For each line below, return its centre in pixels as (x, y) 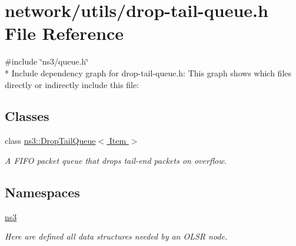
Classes (27, 116)
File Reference (64, 33)
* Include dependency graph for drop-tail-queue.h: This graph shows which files (148, 73)
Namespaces (42, 192)
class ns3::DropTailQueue (50, 141)
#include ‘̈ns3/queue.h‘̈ (47, 61)
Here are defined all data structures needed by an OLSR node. (116, 236)
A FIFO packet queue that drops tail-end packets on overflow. (116, 160)
